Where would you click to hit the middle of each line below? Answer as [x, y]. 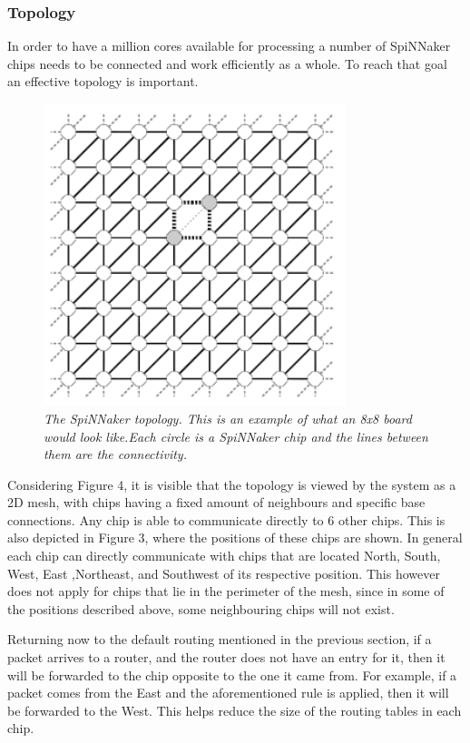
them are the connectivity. [115, 454]
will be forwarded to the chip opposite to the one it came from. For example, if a [232, 675]
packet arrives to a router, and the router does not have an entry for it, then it [226, 657]
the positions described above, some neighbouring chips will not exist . [201, 608]
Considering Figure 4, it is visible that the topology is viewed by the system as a [232, 484]
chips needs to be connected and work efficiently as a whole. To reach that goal [227, 63]
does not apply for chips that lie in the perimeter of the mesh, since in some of [226, 591]
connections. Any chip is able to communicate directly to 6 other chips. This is [226, 519]
